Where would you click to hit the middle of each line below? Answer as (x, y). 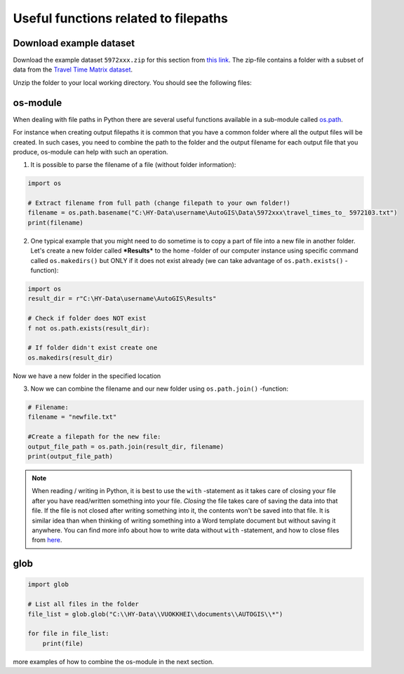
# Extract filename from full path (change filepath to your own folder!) (159, 203)
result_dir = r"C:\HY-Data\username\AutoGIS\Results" (122, 299)
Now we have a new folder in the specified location (87, 376)
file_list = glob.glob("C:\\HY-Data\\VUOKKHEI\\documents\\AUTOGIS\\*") (155, 614)
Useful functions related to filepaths (120, 18)
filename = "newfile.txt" (72, 417)
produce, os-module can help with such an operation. (90, 151)
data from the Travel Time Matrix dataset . (73, 69)
